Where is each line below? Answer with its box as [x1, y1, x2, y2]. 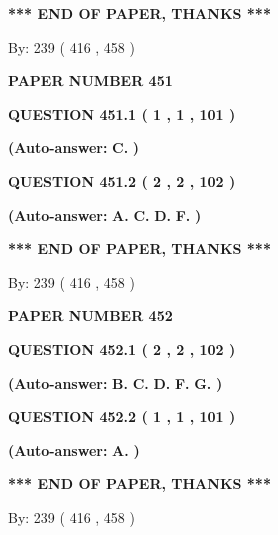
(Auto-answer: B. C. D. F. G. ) [8, 372, 223, 393]
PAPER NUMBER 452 [8, 305, 173, 326]
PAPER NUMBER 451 [8, 70, 173, 91]
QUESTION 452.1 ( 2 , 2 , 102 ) [8, 338, 236, 359]
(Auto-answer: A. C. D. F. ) [8, 204, 202, 225]
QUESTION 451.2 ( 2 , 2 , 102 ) [8, 170, 236, 191]
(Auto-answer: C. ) [8, 137, 140, 158]
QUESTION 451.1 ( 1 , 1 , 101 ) [8, 103, 236, 124]
